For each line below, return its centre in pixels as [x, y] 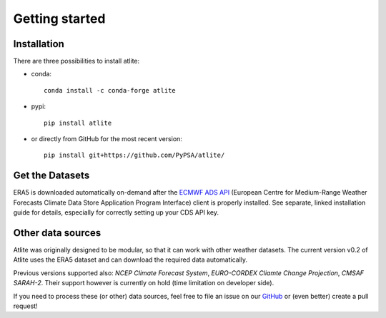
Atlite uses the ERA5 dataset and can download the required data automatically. [130, 260]
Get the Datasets [51, 176]
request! [26, 306]
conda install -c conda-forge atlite [110, 90]
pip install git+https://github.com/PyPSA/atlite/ [134, 155]
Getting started [59, 19]
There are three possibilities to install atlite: [76, 61]
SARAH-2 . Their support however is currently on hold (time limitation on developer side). [144, 283]
